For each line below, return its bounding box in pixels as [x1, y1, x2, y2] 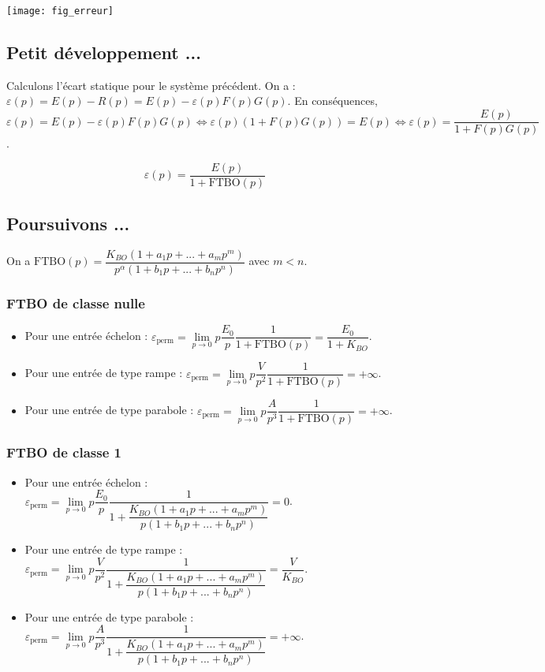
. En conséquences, [287, 92, 378, 109]
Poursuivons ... [6, 211, 130, 236]
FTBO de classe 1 [6, 442, 121, 462]
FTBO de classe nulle [6, 293, 145, 312]
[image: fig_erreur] [6, 6, 114, 17]
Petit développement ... [6, 40, 201, 65]
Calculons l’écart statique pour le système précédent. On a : [6, 77, 296, 93]
